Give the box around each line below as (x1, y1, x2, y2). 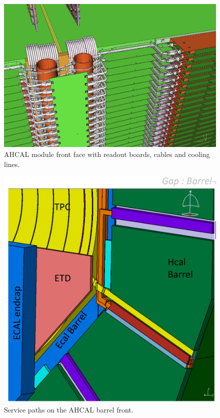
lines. (4, 158, 20, 169)
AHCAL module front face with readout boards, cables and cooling (4, 149, 210, 159)
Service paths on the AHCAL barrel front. (4, 404, 133, 415)
